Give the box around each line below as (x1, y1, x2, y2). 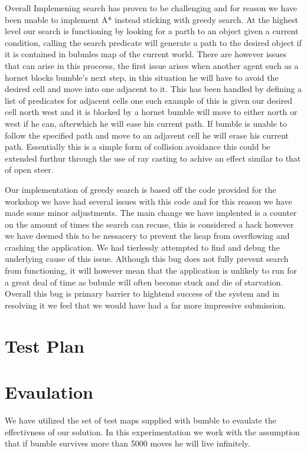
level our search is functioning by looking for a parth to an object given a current (5, 25, 299, 37)
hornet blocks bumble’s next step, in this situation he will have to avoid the (5, 71, 279, 83)
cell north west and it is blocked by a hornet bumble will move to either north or (5, 106, 298, 118)
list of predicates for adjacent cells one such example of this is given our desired (5, 94, 293, 106)
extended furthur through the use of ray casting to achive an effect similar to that (5, 152, 301, 164)
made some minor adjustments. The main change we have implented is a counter (5, 206, 297, 219)
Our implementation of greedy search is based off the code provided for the (5, 183, 276, 195)
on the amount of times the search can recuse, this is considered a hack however (5, 218, 294, 230)
